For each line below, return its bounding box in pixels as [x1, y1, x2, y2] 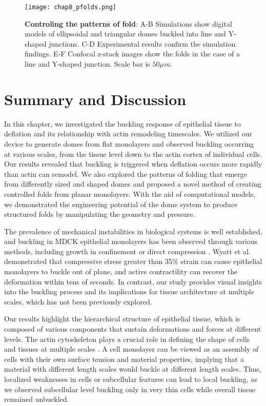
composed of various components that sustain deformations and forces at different [4, 323, 261, 334]
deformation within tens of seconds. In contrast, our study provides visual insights [4, 276, 262, 287]
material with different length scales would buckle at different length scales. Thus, [4, 363, 261, 374]
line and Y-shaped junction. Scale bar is [25, 58, 150, 69]
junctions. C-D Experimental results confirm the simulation [49, 38, 236, 49]
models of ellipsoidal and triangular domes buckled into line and [25, 28, 226, 39]
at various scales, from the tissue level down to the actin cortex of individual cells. [4, 148, 262, 159]
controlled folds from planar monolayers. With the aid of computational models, [4, 188, 256, 199]
